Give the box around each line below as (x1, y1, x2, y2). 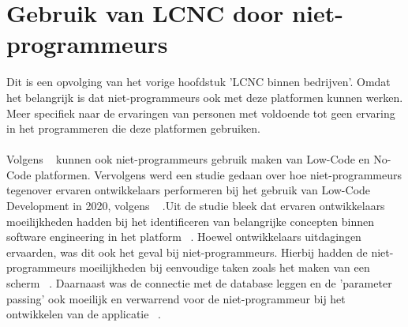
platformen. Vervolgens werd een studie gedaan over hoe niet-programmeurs (35, 166, 402, 182)
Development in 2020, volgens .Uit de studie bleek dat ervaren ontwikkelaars (6, 197, 385, 214)
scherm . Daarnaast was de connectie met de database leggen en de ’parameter (6, 275, 392, 291)
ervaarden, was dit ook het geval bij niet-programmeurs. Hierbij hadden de (6, 243, 368, 260)
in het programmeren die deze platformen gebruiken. (6, 120, 260, 137)
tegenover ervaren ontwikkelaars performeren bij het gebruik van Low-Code (6, 182, 371, 198)
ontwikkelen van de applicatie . (6, 306, 162, 322)
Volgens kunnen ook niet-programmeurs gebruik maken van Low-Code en (6, 151, 370, 167)
